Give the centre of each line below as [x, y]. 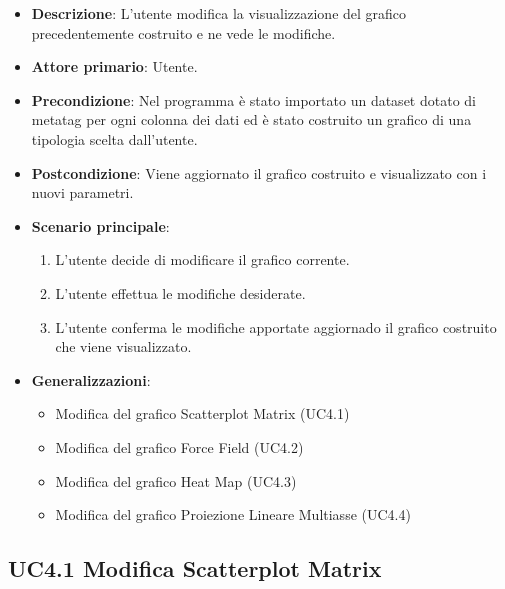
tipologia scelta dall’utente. [114, 138]
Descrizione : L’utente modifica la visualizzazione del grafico [219, 13]
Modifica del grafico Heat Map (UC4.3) [176, 480]
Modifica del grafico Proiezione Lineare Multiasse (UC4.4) [233, 514]
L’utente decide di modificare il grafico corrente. [202, 259]
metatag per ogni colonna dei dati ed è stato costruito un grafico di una [251, 119]
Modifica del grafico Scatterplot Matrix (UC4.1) [202, 413]
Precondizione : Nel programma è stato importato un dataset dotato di [253, 99]
